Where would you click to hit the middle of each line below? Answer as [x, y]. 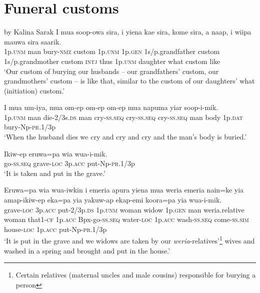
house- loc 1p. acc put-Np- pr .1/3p [55, 229]
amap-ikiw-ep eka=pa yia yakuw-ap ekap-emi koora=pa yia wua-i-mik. [113, 200]
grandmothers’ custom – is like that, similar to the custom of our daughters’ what [129, 81]
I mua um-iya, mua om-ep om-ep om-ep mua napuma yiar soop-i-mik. [111, 107]
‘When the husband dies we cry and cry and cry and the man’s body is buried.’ [125, 137]
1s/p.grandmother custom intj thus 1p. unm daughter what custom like [112, 61]
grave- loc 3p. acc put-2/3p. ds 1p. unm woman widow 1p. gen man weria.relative [124, 209]
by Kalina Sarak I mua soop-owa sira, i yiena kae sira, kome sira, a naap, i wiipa [128, 32]
